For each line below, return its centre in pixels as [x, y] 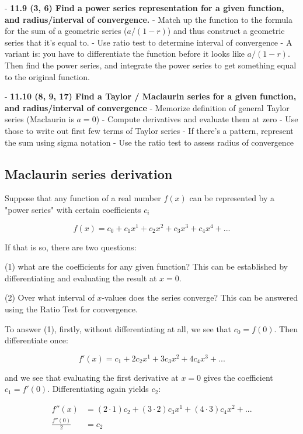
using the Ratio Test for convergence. [71, 309]
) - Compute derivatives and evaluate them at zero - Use [197, 119]
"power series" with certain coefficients [73, 209]
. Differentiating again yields [98, 389]
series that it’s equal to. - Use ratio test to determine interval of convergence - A [149, 42]
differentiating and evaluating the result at [81, 278]
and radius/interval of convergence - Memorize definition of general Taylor [147, 107]
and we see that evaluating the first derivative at [92, 377]
